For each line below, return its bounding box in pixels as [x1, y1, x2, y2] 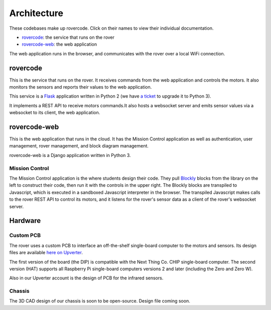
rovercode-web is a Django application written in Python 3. [9, 152, 131, 158]
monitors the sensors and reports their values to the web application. [9, 84, 152, 90]
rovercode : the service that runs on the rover [22, 34, 115, 40]
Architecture [9, 8, 64, 19]
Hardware [9, 216, 41, 225]
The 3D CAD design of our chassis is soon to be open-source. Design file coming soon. [9, 298, 190, 304]
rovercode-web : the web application [22, 41, 97, 47]
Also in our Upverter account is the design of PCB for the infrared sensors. [9, 275, 164, 281]
